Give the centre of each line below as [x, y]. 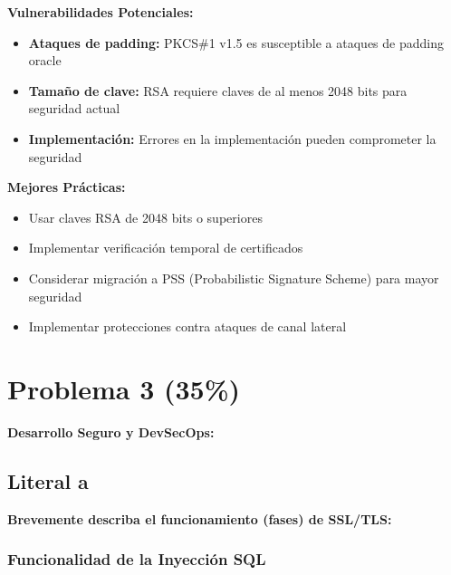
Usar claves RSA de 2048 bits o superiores [145, 217]
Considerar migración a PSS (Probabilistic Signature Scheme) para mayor [234, 278]
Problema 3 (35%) [124, 388]
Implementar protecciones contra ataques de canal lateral [187, 326]
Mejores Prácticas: [67, 187]
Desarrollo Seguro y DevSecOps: [111, 431]
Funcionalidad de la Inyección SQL [137, 559]
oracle [45, 60]
